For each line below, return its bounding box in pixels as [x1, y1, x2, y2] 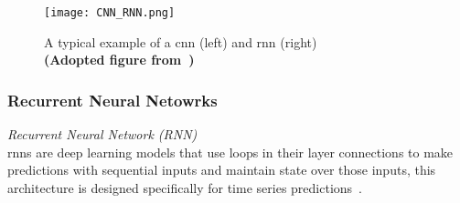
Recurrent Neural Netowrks [7, 88, 218, 111]
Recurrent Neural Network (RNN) [7, 125, 198, 144]
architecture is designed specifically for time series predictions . [7, 178, 362, 197]
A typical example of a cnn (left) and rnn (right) [44, 32, 317, 51]
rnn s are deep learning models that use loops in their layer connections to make [7, 142, 454, 161]
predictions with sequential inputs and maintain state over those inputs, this [7, 160, 436, 179]
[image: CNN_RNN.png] [44, 6, 176, 19]
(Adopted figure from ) [44, 50, 195, 69]
